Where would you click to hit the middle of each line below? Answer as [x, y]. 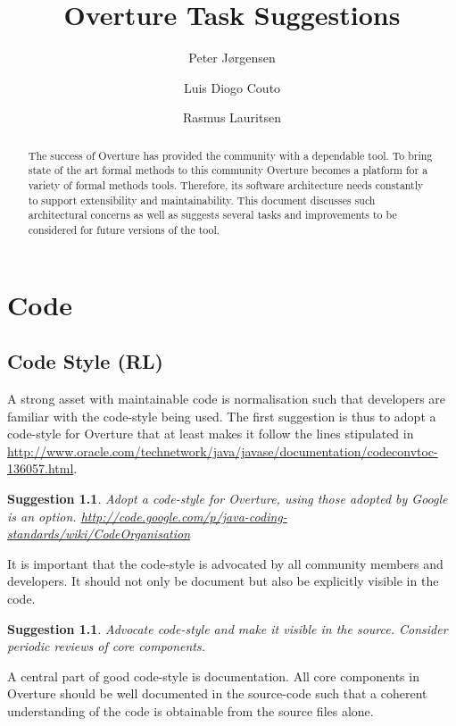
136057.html [41, 468]
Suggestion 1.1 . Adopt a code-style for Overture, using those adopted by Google [228, 498]
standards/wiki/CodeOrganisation [99, 534]
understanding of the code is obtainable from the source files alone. [191, 710]
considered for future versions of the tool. [124, 229]
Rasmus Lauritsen [232, 117]
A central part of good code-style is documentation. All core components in [213, 676]
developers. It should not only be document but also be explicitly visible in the [223, 581]
